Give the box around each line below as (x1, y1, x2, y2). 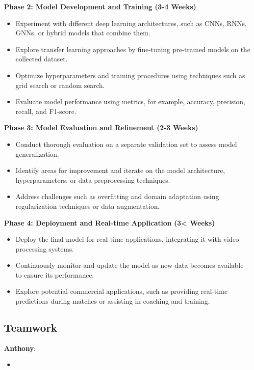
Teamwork (4, 320, 57, 335)
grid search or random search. (15, 80, 105, 90)
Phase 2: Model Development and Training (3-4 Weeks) (4, 1, 197, 11)
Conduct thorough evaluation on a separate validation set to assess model (15, 139, 237, 149)
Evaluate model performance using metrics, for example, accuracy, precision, (15, 96, 245, 107)
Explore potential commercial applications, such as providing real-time (15, 286, 228, 296)
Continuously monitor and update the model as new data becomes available (15, 260, 244, 270)
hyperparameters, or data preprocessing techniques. (15, 174, 170, 185)
